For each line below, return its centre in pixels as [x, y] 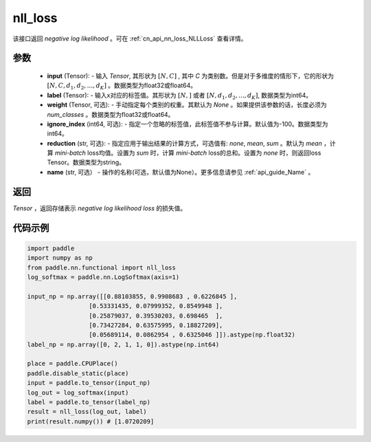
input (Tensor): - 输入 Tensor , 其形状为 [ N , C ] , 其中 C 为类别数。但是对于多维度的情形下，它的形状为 [191, 76]
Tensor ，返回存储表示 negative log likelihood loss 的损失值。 [100, 208]
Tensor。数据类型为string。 [86, 162]
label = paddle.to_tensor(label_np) [89, 402]
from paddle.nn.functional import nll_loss [102, 267]
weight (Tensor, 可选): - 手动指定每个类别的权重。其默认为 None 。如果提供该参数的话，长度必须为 [187, 105]
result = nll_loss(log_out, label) [87, 412]
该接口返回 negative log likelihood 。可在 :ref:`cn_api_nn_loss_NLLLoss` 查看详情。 [130, 38]
